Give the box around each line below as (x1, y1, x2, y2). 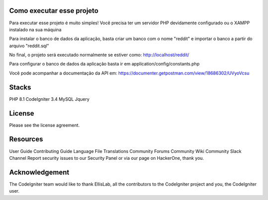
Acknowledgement (9, 168, 69, 176)
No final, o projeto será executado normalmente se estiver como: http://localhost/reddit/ (9, 52, 190, 58)
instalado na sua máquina (9, 26, 62, 32)
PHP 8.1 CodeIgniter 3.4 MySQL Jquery (9, 96, 90, 102)
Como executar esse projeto (9, 6, 99, 15)
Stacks (9, 83, 32, 91)
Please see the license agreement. (9, 122, 80, 128)
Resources (9, 135, 43, 143)
